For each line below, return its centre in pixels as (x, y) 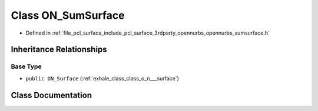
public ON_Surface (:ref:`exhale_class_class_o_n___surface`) (102, 78)
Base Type (26, 66)
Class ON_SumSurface (68, 15)
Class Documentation (52, 95)
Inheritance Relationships (59, 50)
